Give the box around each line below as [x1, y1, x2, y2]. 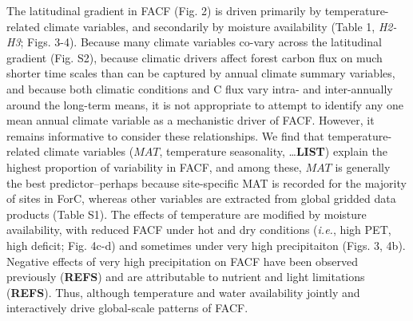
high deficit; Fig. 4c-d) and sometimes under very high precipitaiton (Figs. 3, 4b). [6, 236, 406, 253]
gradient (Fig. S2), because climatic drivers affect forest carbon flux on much [6, 49, 383, 65]
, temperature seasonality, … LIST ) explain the [159, 143, 388, 160]
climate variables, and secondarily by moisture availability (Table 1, [43, 18, 375, 34]
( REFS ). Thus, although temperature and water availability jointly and [6, 283, 360, 300]
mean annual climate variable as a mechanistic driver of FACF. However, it [6, 112, 375, 129]
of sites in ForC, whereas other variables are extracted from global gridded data [6, 190, 396, 207]
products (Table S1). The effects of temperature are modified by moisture [6, 205, 367, 222]
